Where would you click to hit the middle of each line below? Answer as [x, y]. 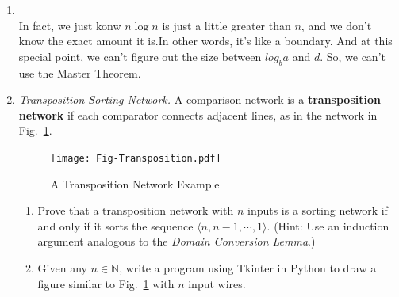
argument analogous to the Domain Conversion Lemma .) [176, 241]
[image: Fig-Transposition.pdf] [136, 158]
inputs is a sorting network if [317, 210]
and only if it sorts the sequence [115, 225]
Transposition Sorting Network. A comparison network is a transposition [199, 99]
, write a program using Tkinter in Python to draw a [248, 267]
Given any [62, 267]
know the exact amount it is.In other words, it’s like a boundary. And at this [205, 41]
